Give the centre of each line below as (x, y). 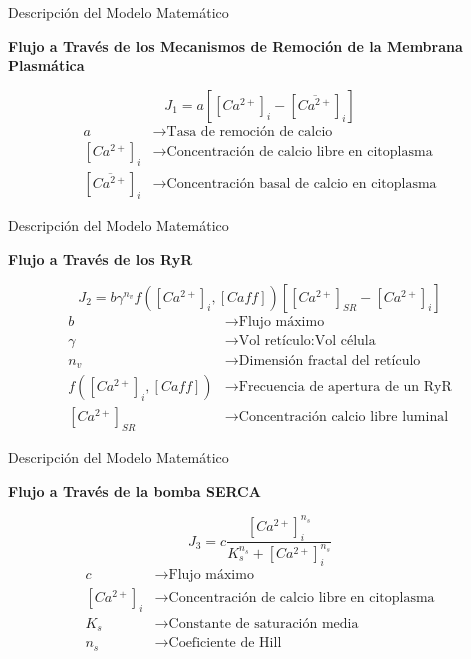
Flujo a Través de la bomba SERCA (134, 490)
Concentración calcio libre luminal (343, 417)
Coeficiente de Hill (225, 643)
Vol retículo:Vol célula (307, 340)
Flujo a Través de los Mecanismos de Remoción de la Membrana (235, 45)
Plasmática (46, 65)
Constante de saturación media (263, 623)
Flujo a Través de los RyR (100, 259)
